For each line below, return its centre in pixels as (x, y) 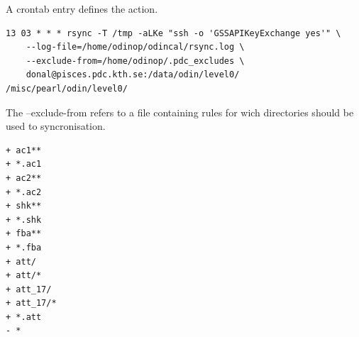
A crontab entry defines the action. (82, 9)
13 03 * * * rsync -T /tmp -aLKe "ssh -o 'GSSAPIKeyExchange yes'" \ (173, 33)
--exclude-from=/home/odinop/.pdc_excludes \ (135, 61)
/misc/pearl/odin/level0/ (67, 88)
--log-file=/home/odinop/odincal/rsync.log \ (135, 47)
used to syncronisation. (56, 126)
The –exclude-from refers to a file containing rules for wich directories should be (180, 112)
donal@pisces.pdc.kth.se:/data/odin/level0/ (133, 75)
